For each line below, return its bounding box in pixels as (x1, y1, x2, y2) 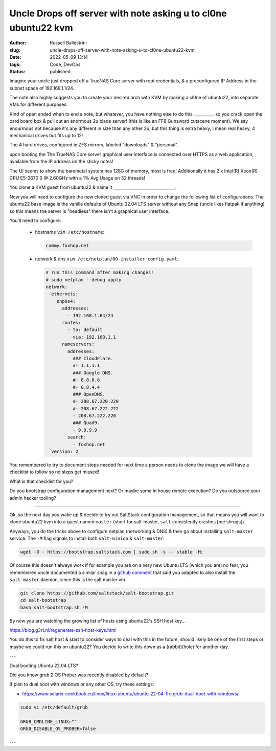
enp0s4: (56, 298, 76, 304)
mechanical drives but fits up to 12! (9, 132, 83, 139)
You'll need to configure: (9, 217, 61, 224)
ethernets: (51, 291, 79, 297)
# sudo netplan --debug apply (45, 277, 122, 282)
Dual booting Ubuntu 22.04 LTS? (9, 662, 79, 669)
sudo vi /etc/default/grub (20, 704, 88, 710)
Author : (9, 40, 27, 46)
